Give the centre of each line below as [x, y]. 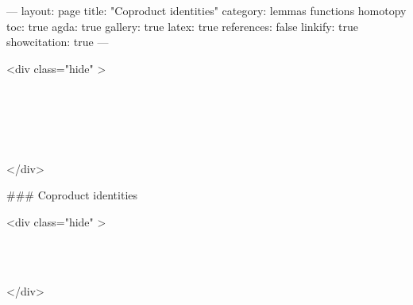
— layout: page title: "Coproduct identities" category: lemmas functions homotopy [206, 10]
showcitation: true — [58, 42]
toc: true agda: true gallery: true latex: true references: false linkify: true [183, 26]
